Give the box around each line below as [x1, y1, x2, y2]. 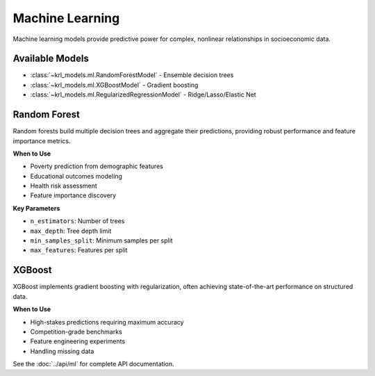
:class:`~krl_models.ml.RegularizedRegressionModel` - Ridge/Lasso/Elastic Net [30, 90, 256, 99]
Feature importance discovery [30, 191, 117, 199]
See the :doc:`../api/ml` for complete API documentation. [12, 360, 174, 368]
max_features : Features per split [30, 246, 128, 254]
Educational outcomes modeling [30, 172, 123, 180]
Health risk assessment [30, 181, 97, 190]
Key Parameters [12, 204, 60, 212]
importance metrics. [12, 136, 71, 145]
